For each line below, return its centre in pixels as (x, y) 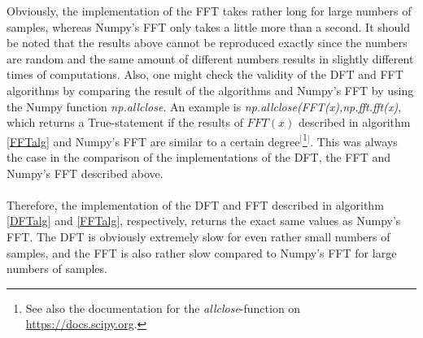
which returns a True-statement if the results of (125, 122)
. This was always (354, 141)
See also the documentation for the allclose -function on (163, 308)
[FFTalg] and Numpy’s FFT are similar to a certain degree (153, 141)
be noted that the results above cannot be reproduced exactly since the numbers (207, 43)
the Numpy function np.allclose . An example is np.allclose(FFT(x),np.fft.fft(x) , (204, 106)
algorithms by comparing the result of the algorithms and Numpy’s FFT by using (210, 90)
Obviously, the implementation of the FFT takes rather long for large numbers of (209, 11)
